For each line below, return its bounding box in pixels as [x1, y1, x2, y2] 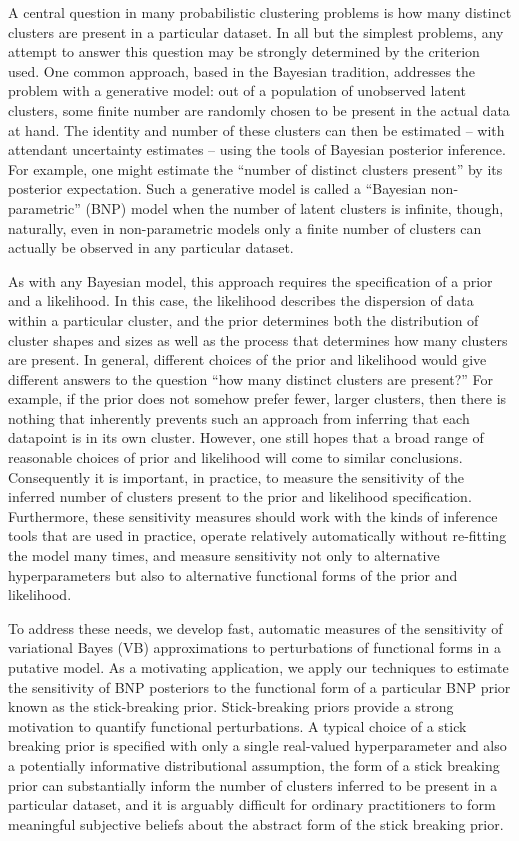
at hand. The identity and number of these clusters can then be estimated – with [8, 119, 505, 140]
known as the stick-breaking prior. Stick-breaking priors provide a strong [8, 696, 454, 717]
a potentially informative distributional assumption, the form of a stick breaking [8, 754, 500, 775]
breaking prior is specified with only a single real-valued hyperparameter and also [8, 735, 507, 756]
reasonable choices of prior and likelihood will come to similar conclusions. [8, 447, 463, 468]
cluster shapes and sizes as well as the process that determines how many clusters [8, 329, 508, 350]
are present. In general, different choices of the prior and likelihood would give [8, 349, 487, 370]
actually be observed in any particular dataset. [8, 237, 294, 258]
